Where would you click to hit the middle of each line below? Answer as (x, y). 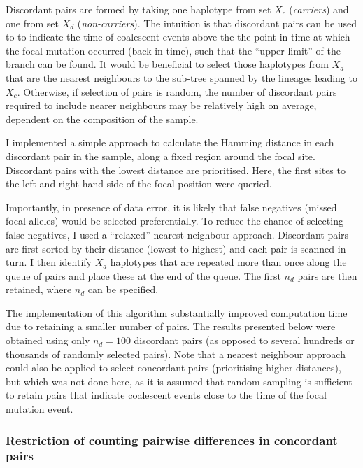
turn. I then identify (49, 262)
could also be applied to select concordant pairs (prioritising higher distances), (173, 368)
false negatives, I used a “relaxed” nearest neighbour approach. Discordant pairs (177, 234)
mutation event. (40, 409)
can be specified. (123, 289)
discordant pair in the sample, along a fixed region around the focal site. (161, 156)
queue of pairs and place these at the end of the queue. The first (143, 275)
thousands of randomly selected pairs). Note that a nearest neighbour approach (176, 354)
